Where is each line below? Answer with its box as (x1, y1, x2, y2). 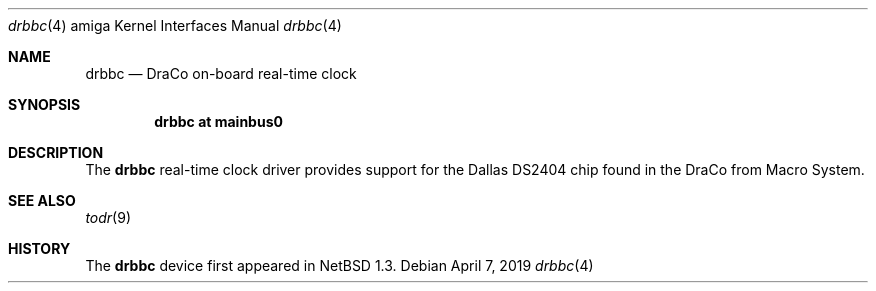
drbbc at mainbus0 (154, 113, 283, 130)
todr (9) (85, 209, 132, 226)
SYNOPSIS (8, 96, 81, 113)
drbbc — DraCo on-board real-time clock (85, 65, 357, 82)
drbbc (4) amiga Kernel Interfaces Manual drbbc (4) (8, 17, 342, 34)
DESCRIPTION (8, 144, 104, 161)
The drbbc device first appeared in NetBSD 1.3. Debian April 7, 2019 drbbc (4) (85, 257, 594, 274)
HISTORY (8, 240, 71, 257)
